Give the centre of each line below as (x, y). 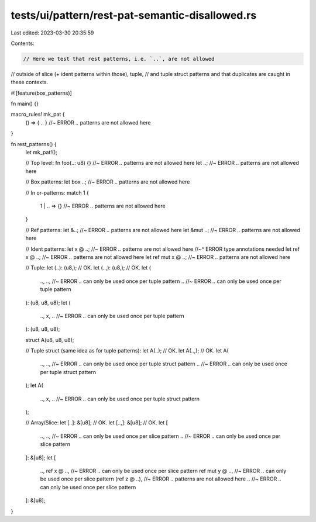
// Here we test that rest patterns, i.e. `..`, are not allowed (119, 59)
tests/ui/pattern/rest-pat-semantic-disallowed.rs (134, 15)
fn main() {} (25, 104)
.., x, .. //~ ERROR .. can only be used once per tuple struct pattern (120, 399)
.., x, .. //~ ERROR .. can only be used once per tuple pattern (112, 316)
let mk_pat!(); (42, 153)
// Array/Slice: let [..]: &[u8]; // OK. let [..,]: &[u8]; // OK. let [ (97, 423)
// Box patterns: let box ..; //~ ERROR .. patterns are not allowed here (108, 182)
